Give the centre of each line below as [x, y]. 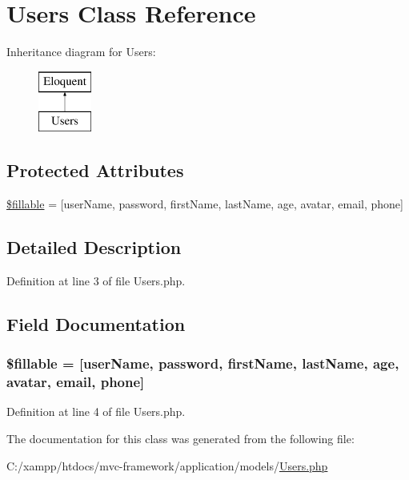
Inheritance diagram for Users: [81, 52]
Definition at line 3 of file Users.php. [96, 280]
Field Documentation [96, 323]
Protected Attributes [95, 170]
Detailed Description [94, 247]
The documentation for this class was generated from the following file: [180, 438]
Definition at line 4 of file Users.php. [96, 411]
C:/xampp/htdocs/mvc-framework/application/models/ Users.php [167, 465]
